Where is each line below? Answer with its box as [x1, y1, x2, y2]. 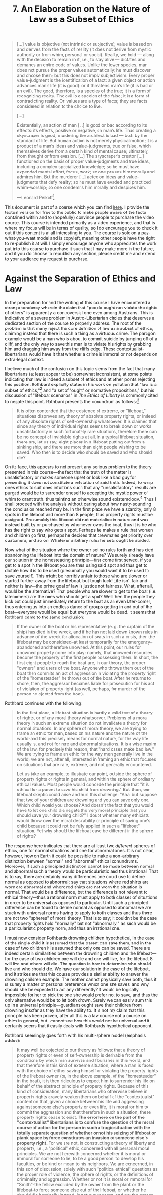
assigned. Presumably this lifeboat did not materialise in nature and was [5, 517, 149, 522]
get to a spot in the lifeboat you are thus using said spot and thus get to [5, 562, 148, 568]
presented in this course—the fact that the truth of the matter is [5, 469, 132, 475]
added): [5, 1037, 21, 1043]
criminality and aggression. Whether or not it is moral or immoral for [16, 1176, 153, 1182]
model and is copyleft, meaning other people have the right [36, 235, 155, 241]
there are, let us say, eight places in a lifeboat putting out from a [16, 439, 145, 445]
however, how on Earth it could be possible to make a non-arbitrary [5, 853, 140, 859]
